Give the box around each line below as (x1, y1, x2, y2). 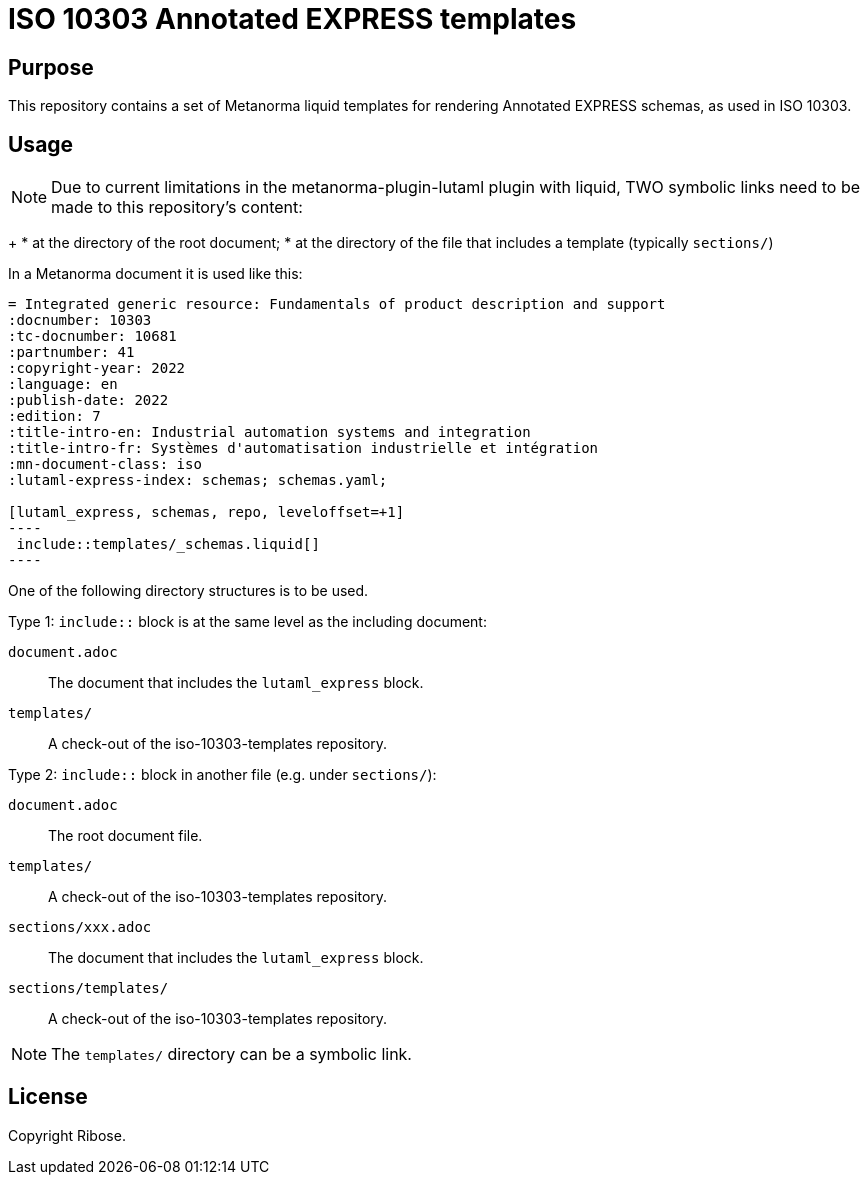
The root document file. (48, 827, 203, 845)
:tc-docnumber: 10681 (8, 328, 177, 345)
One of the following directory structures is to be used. (8, 582, 369, 600)
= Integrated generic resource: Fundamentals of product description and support (8, 296, 666, 313)
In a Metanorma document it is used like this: (8, 265, 303, 283)
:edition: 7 (8, 408, 101, 425)
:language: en (8, 376, 118, 393)
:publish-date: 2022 (8, 392, 169, 409)
